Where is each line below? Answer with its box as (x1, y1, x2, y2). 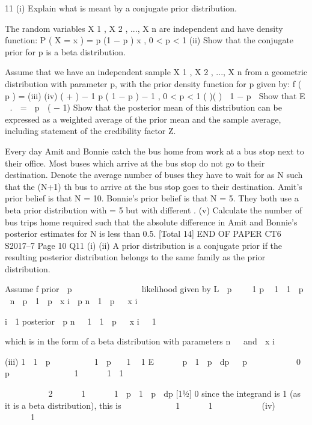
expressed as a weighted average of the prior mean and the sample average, (5, 112, 281, 125)
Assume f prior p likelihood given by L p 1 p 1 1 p (5, 283, 304, 295)
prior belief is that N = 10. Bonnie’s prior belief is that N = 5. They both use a (5, 192, 299, 204)
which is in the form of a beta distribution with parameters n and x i (5, 335, 275, 347)
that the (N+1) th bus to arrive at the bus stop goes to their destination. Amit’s (5, 180, 302, 192)
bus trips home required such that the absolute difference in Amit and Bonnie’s (5, 215, 298, 228)
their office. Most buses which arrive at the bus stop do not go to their (5, 156, 265, 169)
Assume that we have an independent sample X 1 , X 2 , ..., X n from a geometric (5, 66, 308, 78)
